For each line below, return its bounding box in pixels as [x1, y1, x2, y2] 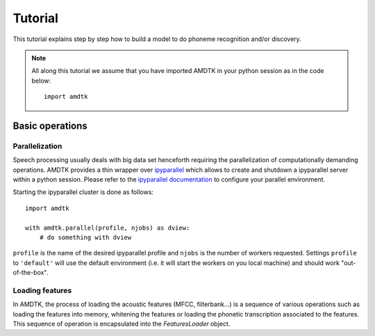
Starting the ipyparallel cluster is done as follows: [12, 188, 154, 196]
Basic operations [12, 120, 88, 131]
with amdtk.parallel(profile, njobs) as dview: [25, 223, 190, 232]
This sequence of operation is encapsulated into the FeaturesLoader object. [12, 320, 231, 328]
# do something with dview [39, 234, 132, 241]
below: [31, 77, 51, 85]
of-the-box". [12, 269, 49, 277]
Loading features [12, 285, 72, 295]
